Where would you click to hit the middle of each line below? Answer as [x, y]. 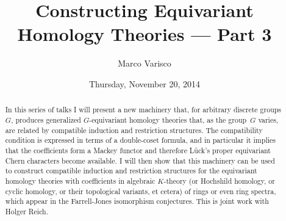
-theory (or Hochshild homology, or [219, 180]
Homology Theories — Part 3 [145, 34]
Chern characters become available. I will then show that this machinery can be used [140, 160]
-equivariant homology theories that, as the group [168, 119]
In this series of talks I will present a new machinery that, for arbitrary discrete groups [143, 110]
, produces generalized [46, 119]
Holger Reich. [27, 211]
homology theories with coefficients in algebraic [80, 180]
